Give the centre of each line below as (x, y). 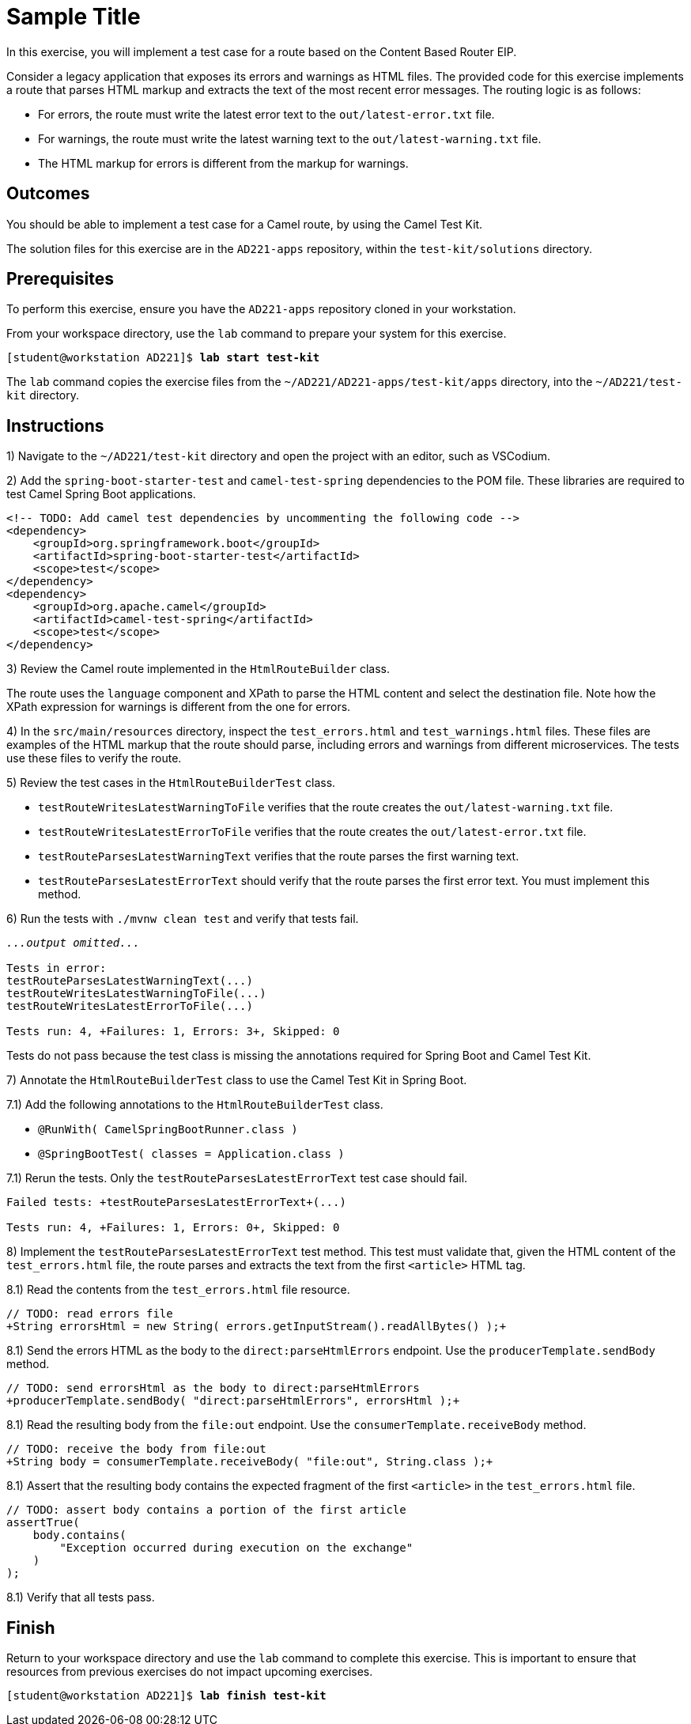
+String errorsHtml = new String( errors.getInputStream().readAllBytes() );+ (257, 1327)
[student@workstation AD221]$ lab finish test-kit (166, 1696)
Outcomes (48, 194)
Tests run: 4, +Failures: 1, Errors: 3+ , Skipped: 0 (173, 1032)
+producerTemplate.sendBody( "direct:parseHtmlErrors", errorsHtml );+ (233, 1401)
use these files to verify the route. (94, 758)
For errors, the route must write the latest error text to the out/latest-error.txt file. (266, 114)
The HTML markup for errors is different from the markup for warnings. (223, 163)
